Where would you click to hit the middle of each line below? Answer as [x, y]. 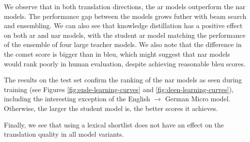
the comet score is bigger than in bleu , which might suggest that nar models [117, 54]
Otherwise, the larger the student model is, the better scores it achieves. [111, 108]
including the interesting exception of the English [77, 99]
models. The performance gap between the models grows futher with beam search [125, 16]
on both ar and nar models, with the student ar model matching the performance [125, 35]
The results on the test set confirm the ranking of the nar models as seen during [123, 80]
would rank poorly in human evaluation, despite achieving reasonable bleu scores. [125, 63]
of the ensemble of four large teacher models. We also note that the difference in [123, 44]
